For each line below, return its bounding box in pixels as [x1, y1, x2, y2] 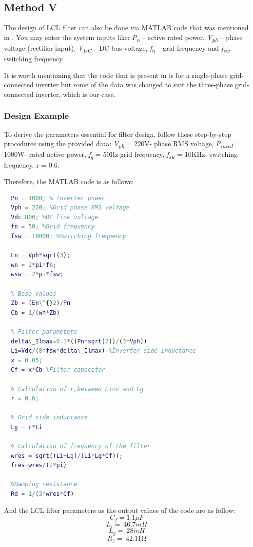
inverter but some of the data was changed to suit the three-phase [36, 79, 233, 90]
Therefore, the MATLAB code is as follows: [4, 176, 134, 187]
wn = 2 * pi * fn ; [11, 261, 57, 268]
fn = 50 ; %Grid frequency [11, 223, 95, 230]
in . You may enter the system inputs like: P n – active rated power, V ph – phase [4, 32, 243, 43]
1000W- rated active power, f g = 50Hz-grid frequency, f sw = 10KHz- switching [4, 149, 238, 161]
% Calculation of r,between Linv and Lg [11, 385, 144, 393]
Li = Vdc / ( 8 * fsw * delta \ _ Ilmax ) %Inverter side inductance [11, 347, 196, 355]
